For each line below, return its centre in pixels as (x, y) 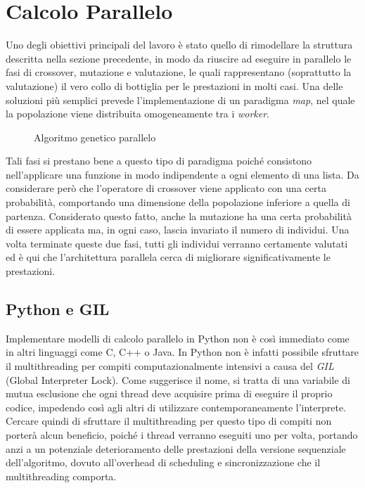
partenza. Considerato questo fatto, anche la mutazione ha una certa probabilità (179, 216)
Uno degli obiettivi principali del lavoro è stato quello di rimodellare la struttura (179, 45)
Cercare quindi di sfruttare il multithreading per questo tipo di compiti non (169, 421)
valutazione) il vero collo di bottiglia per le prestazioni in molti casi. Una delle (174, 85)
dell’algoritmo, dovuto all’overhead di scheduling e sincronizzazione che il (163, 462)
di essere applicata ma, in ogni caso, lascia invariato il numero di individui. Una (178, 230)
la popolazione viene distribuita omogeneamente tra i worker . (137, 114)
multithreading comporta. (61, 476)
